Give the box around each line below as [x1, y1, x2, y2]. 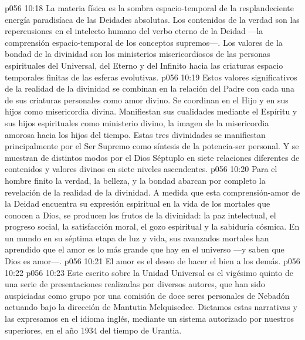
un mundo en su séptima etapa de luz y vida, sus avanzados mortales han [5, 231, 269, 244]
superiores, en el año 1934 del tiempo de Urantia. [5, 324, 182, 336]
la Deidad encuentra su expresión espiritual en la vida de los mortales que [5, 197, 270, 210]
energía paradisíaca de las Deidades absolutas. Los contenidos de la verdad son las [5, 13, 300, 25]
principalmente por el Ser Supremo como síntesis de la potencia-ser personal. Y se [5, 140, 299, 152]
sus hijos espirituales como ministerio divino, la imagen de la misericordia [5, 116, 269, 129]
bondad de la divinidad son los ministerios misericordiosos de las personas [5, 48, 270, 60]
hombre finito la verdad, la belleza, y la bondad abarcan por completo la [5, 174, 266, 186]
